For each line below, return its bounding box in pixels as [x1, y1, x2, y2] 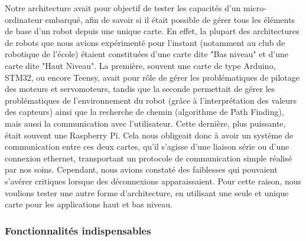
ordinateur [5, 13, 43, 25]
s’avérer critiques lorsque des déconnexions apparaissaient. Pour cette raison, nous [5, 174, 302, 187]
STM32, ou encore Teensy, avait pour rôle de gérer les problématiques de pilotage [5, 71, 300, 83]
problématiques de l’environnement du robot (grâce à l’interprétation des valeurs [5, 94, 297, 106]
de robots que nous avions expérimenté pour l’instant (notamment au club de [5, 36, 285, 48]
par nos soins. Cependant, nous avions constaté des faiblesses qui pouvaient [5, 163, 278, 176]
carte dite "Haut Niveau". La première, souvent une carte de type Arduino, [5, 59, 276, 71]
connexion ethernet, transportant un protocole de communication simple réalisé [5, 151, 292, 164]
